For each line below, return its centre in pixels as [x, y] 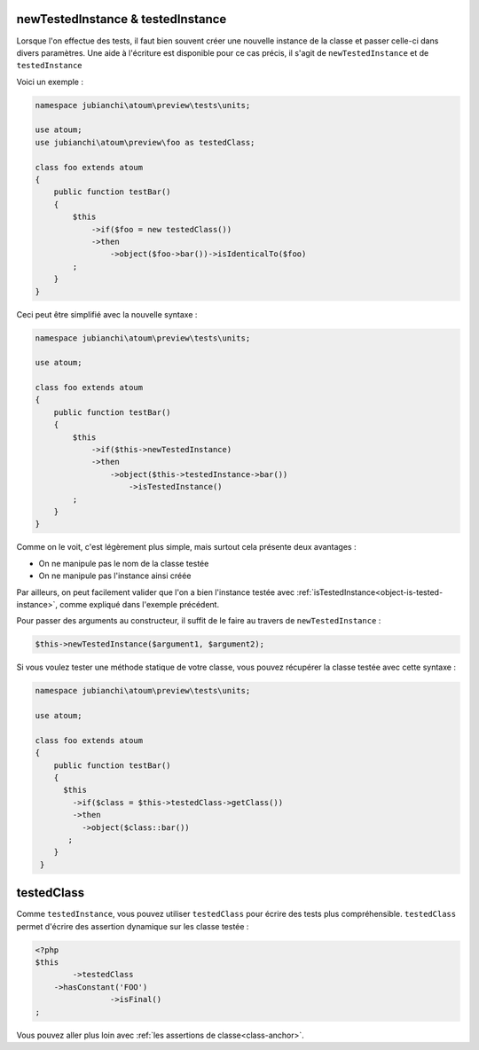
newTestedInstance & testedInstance [122, 19]
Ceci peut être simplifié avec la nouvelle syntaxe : [107, 314]
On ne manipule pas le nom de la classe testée [124, 563]
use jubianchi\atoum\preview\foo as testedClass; [145, 142]
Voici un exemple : [50, 82]
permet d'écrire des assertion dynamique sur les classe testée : [133, 926]
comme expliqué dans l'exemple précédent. [139, 604]
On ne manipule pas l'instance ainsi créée [115, 576]
